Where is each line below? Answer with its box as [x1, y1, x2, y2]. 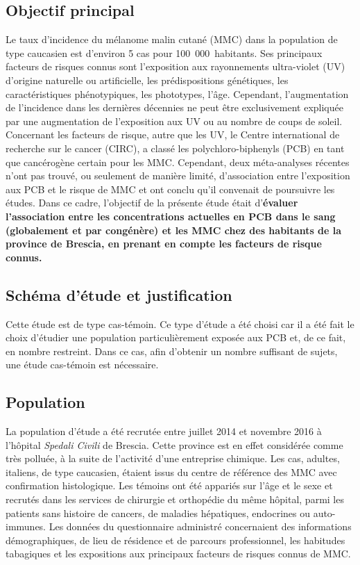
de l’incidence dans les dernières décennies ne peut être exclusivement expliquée [6, 100, 343, 115]
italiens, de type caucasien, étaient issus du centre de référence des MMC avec [6, 464, 337, 479]
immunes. [6, 519, 46, 534]
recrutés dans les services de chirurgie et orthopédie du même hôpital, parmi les [6, 492, 344, 507]
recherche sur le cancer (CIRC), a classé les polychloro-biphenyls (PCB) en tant [6, 140, 345, 155]
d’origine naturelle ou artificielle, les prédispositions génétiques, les [6, 72, 289, 87]
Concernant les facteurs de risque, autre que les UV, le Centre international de [6, 127, 340, 142]
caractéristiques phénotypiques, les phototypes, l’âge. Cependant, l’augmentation [6, 86, 349, 101]
